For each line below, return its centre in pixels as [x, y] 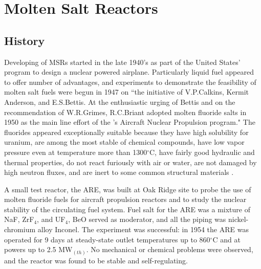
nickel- [238, 219]
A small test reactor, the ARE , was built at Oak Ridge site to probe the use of [128, 189]
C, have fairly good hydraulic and [202, 152]
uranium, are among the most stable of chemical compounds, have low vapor [124, 142]
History [25, 40]
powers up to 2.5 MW [38, 249]
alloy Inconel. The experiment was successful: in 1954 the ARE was [143, 229]
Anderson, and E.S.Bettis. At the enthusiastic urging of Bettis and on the [120, 102]
